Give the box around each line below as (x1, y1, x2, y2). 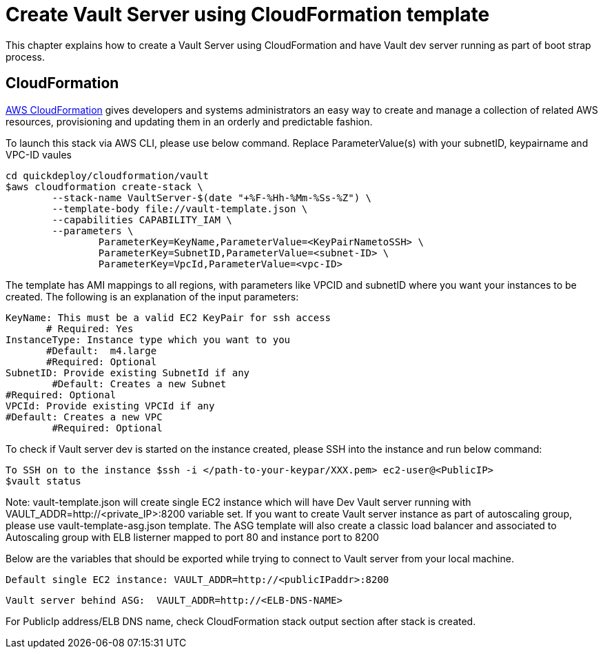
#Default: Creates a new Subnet (52, 378, 227, 389)
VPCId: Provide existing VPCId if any (6, 400, 215, 411)
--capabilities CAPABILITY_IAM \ (52, 214, 232, 225)
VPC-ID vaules (6, 148, 72, 161)
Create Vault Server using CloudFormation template (6, 3, 490, 26)
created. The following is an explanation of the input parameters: (6, 290, 299, 303)
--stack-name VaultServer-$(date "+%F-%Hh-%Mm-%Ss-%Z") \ (52, 192, 372, 203)
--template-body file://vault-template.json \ (52, 203, 308, 214)
